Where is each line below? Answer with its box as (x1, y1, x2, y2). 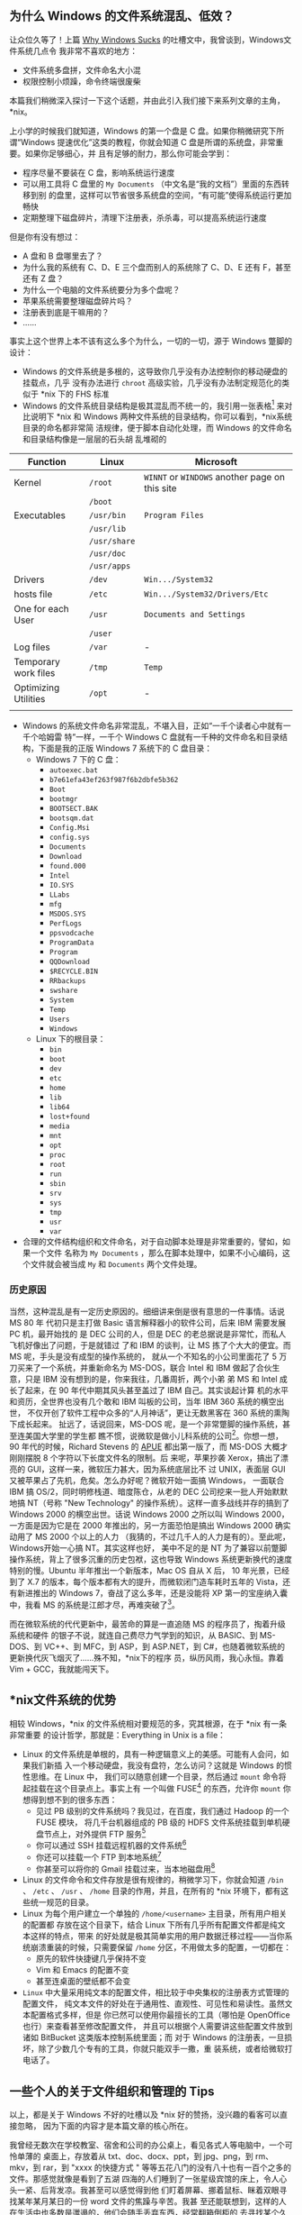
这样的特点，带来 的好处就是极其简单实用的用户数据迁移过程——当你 (30, 1931, 285, 1942)
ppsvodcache (49, 929, 94, 938)
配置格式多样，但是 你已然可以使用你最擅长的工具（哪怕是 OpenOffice (30, 2010, 290, 2020)
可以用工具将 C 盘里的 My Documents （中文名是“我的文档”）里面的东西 (22, 178, 282, 189)
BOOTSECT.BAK (49, 805, 99, 814)
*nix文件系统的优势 (9, 1692, 117, 1708)
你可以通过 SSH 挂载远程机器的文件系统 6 (35, 1838, 187, 1850)
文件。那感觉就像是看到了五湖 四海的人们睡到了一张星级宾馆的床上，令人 (9, 2173, 280, 2183)
